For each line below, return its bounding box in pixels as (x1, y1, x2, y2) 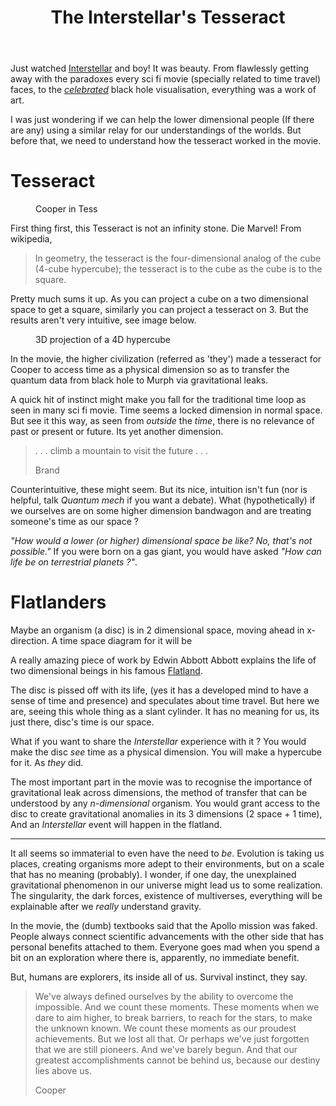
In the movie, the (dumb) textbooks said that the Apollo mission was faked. (10, 920, 318, 932)
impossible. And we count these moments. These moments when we (34, 1001, 320, 1013)
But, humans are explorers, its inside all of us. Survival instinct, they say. (10, 971, 308, 983)
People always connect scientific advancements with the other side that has (10, 931, 324, 943)
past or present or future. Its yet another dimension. (10, 426, 224, 438)
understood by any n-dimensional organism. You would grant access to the (10, 797, 321, 810)
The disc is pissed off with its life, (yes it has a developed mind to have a (10, 684, 309, 696)
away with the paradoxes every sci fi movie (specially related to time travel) (10, 73, 322, 85)
